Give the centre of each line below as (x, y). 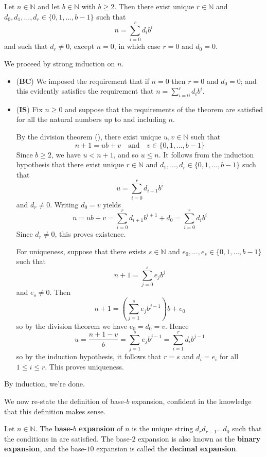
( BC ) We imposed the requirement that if (83, 81)
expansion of (101, 428)
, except (82, 46)
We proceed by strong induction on (60, 63)
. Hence (177, 326)
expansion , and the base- (46, 449)
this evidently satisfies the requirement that (85, 91)
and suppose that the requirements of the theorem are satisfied (164, 109)
